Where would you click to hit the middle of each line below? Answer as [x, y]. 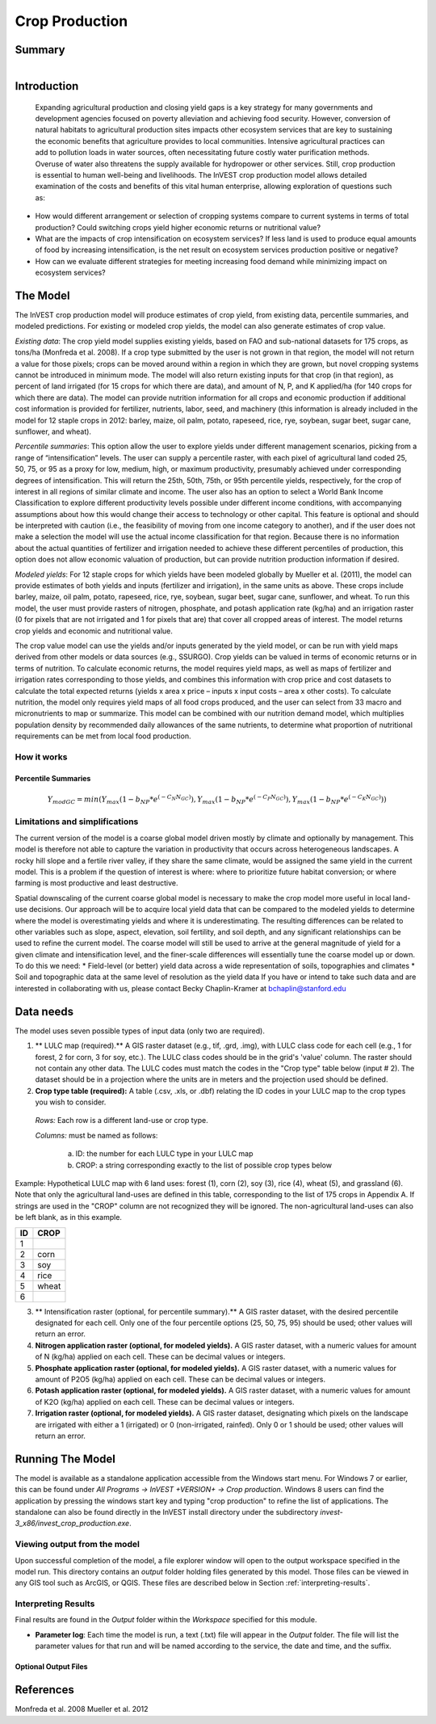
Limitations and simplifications [77, 822]
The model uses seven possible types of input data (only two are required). [140, 1031]
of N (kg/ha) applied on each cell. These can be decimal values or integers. [160, 1356]
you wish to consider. [71, 1102]
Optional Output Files [51, 1667]
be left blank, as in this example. [69, 1217]
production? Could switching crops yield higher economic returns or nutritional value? [178, 227]
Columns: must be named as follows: [96, 1135]
